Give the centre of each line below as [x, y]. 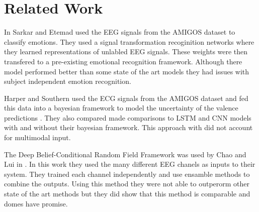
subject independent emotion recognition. [68, 81]
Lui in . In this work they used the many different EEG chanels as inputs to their [130, 164]
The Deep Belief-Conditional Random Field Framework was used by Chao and [125, 154]
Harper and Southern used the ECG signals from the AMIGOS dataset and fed [126, 98]
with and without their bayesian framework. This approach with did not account [128, 127]
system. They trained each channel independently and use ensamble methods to [127, 174]
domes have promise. [36, 203]
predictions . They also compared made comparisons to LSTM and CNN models [128, 117]
